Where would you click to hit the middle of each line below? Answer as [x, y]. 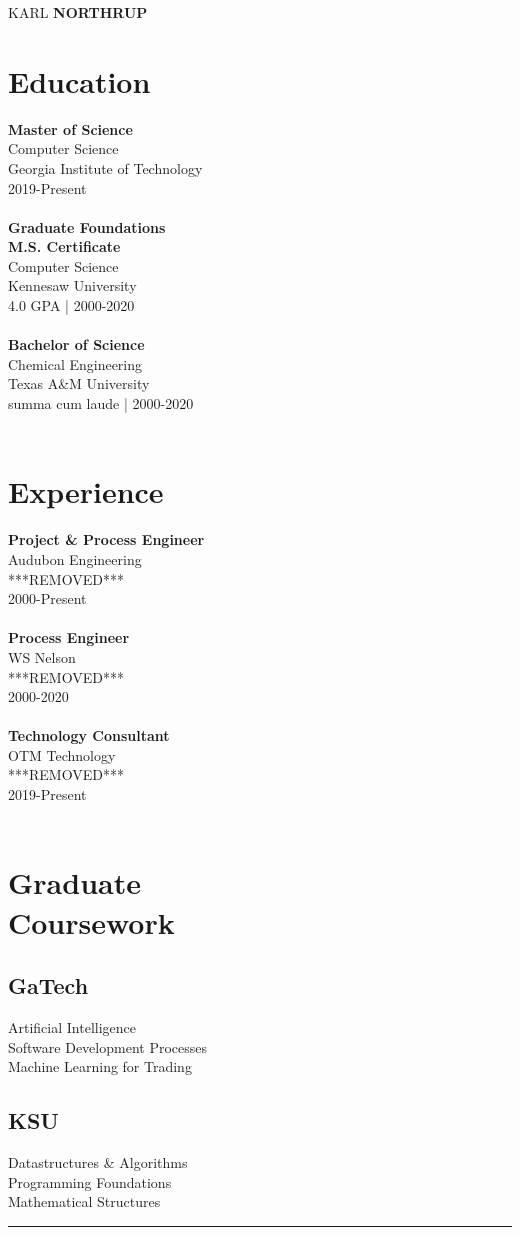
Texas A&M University [79, 383]
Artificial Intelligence [72, 1027]
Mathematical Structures [84, 1201]
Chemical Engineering [75, 363]
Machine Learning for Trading [100, 1066]
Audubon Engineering [75, 558]
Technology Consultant [89, 735]
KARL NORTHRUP [78, 12]
